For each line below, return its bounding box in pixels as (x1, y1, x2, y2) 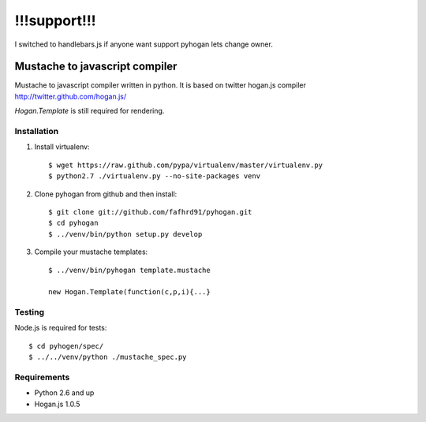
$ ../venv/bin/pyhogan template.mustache (48, 265, 211, 274)
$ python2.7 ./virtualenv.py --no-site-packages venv (48, 172, 260, 181)
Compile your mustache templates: (34, 247, 148, 256)
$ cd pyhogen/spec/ (28, 342, 104, 350)
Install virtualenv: (34, 142, 90, 151)
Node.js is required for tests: (14, 323, 107, 333)
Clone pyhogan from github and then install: (34, 189, 177, 199)
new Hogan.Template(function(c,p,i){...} (48, 288, 211, 297)
